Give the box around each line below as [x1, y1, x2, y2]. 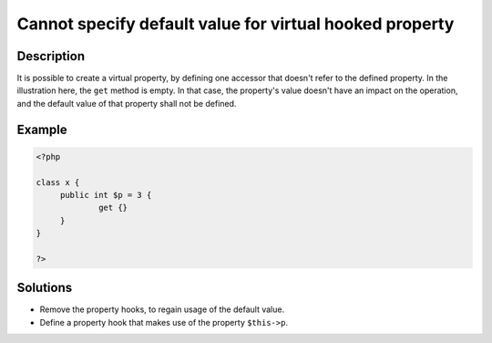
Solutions [16, 280, 73, 296]
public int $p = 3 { [59, 190, 152, 201]
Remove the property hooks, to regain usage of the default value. [39, 304, 285, 315]
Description [16, 48, 86, 64]
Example [16, 121, 67, 137]
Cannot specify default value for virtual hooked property [16, 14, 455, 34]
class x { [36, 177, 80, 187]
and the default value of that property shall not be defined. [16, 98, 237, 109]
